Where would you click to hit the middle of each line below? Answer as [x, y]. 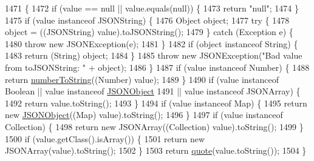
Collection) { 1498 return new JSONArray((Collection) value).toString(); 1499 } [154, 126]
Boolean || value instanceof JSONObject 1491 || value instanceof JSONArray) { [153, 91]
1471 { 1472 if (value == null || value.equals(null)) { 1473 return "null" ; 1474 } [152, 8]
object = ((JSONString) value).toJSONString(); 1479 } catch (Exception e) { [149, 32]
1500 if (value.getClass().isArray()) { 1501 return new [105, 138]
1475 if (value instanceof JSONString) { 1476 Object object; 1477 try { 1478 [147, 20]
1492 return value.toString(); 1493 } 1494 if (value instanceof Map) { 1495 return [156, 103]
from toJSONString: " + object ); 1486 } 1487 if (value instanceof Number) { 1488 [157, 67]
